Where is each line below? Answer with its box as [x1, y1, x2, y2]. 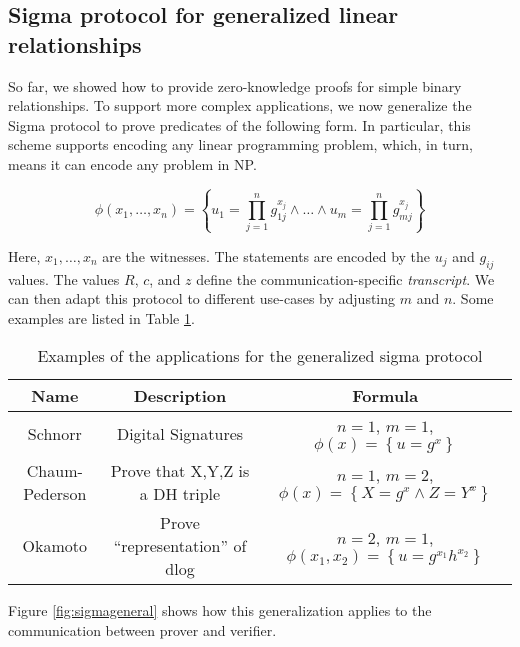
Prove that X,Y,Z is [110, 459, 250, 483]
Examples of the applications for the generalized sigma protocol [37, 344, 483, 368]
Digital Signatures [116, 422, 244, 446]
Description [133, 384, 227, 408]
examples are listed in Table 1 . [8, 307, 195, 328]
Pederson [23, 482, 87, 506]
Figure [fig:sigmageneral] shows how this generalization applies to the [8, 600, 432, 621]
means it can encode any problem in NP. [8, 153, 257, 174]
